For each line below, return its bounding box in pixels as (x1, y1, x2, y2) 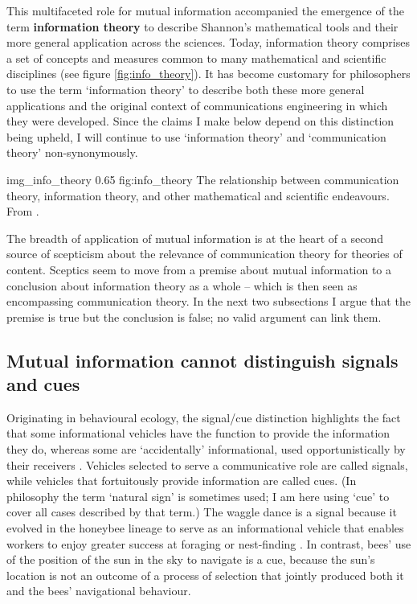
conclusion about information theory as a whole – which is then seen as (6, 277, 358, 294)
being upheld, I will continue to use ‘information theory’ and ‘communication (6, 128, 386, 145)
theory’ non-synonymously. (6, 144, 138, 161)
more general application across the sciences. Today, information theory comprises (6, 34, 410, 51)
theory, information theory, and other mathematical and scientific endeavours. (6, 187, 390, 203)
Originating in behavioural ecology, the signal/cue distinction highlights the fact (6, 409, 401, 425)
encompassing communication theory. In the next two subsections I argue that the (6, 293, 411, 310)
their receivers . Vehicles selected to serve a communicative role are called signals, (6, 456, 408, 473)
